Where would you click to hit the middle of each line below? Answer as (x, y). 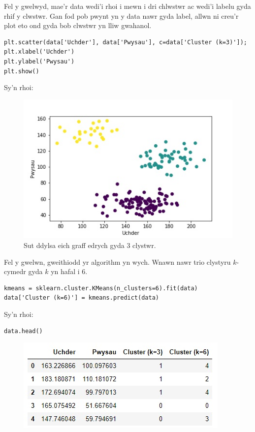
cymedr (15, 271)
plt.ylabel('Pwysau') (39, 61)
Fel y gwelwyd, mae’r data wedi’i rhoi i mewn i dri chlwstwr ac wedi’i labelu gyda (127, 6)
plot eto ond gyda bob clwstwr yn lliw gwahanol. (78, 25)
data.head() (23, 331)
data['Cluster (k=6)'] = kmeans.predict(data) (81, 298)
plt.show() (22, 71)
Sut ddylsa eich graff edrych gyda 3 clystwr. (90, 245)
